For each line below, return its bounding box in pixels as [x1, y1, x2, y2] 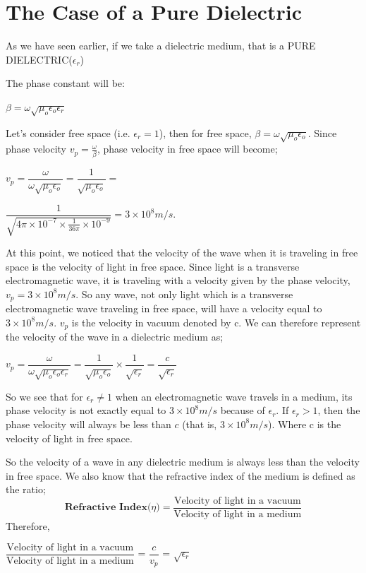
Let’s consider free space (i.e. [6, 125, 130, 140]
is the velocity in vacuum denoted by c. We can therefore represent [71, 314, 361, 329]
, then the [317, 403, 360, 418]
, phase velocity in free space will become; [97, 141, 278, 156]
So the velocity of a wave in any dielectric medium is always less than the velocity [6, 454, 360, 469]
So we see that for [6, 389, 83, 403]
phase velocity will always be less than [6, 416, 171, 431]
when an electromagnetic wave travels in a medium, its [115, 389, 353, 403]
